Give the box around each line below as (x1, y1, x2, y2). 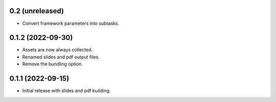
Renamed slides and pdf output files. (22, 54, 100, 60)
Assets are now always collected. (22, 47, 93, 53)
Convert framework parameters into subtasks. (22, 20, 120, 26)
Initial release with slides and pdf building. (22, 88, 111, 94)
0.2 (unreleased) (9, 7, 64, 15)
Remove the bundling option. (22, 61, 83, 67)
